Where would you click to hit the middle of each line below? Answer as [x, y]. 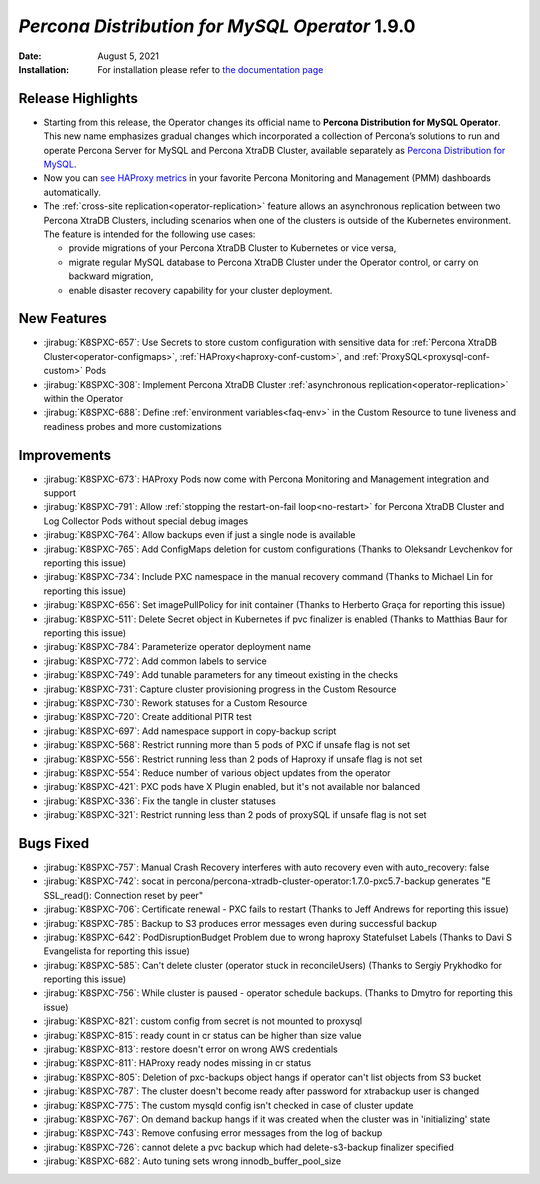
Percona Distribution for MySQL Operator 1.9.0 [217, 26]
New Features [62, 318]
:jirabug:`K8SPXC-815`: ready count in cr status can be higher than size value [202, 1035]
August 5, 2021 [128, 56]
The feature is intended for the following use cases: [149, 234]
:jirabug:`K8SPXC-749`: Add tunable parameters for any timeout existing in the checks [221, 675]
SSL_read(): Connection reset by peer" [123, 895]
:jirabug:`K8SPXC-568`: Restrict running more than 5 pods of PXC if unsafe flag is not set [227, 745]
